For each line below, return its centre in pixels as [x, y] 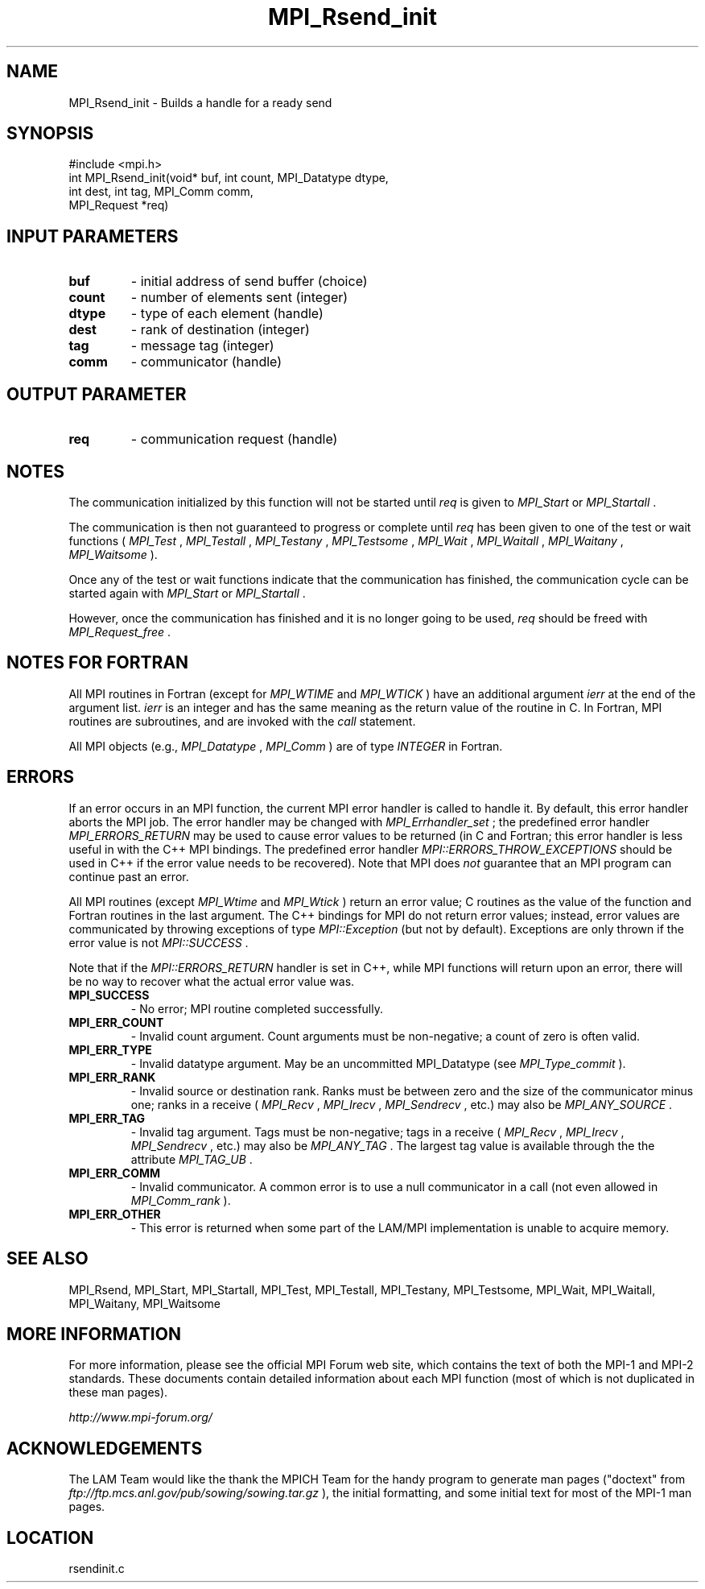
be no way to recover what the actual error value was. [212, 981]
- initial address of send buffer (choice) [249, 281]
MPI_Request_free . [120, 631]
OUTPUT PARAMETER [97, 394]
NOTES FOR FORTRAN [98, 663]
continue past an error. [129, 876]
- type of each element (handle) [227, 314]
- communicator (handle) [206, 362]
